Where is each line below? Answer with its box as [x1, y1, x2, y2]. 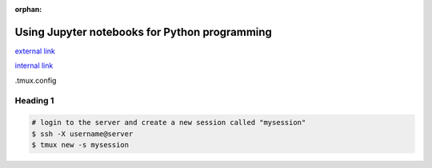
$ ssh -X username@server [31, 129, 134, 139]
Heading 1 [14, 96, 54, 107]
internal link [14, 61, 54, 71]
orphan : [14, 5, 42, 14]
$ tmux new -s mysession [31, 140, 130, 150]
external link [14, 46, 56, 56]
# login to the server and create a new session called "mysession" [31, 118, 306, 127]
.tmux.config [14, 76, 57, 85]
